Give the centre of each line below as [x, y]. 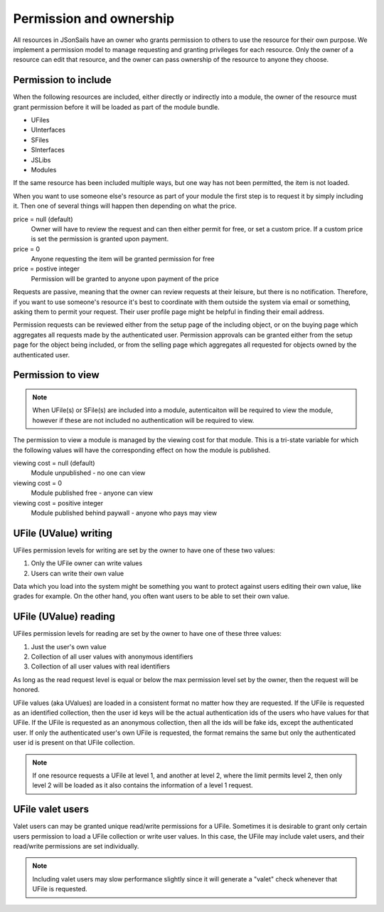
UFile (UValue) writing [63, 533]
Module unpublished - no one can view [88, 473]
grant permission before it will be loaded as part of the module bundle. [116, 107]
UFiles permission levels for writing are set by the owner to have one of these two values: [144, 550]
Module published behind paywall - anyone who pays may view [124, 513]
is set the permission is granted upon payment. [100, 239]
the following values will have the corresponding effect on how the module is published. [142, 450]
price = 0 [27, 248]
